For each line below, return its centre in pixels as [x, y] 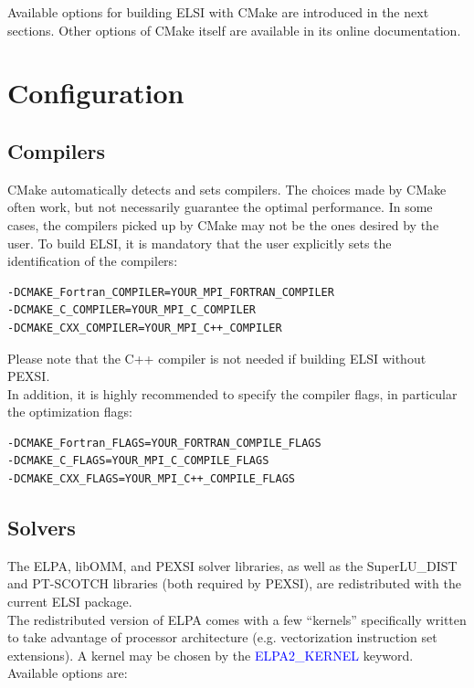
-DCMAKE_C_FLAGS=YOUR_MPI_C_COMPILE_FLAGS [138, 461]
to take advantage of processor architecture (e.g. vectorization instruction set [222, 637]
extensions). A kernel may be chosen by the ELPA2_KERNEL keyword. [211, 655]
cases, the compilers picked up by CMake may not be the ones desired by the [223, 224]
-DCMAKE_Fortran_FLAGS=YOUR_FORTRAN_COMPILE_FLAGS [164, 443]
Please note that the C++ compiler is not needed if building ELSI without [217, 358]
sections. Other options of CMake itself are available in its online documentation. [234, 30]
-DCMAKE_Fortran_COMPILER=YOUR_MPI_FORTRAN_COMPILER [171, 292]
